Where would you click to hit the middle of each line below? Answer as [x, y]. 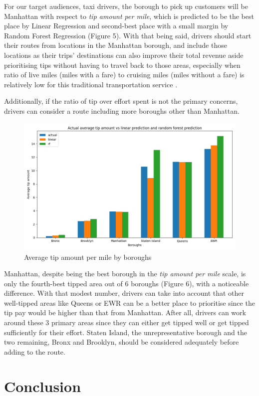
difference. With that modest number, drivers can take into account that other [124, 293]
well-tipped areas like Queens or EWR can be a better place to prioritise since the [129, 302]
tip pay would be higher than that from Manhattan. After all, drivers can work [125, 312]
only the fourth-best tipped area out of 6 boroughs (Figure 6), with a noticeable [127, 283]
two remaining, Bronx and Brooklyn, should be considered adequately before [122, 342]
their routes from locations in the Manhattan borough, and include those [116, 45]
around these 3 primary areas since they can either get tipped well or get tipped [127, 322]
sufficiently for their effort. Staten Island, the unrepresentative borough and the [126, 332]
